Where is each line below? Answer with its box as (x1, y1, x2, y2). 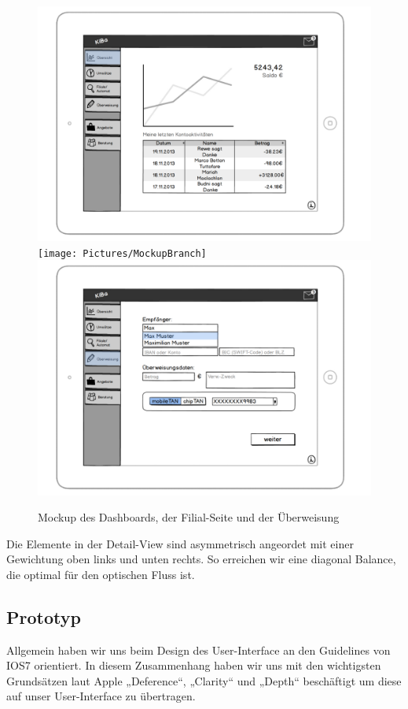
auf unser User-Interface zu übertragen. (6, 688, 196, 704)
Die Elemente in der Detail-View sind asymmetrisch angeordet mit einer (6, 535, 354, 551)
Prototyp (6, 604, 81, 629)
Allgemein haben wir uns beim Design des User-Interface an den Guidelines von (6, 641, 391, 658)
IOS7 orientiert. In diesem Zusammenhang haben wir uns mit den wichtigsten (6, 657, 381, 674)
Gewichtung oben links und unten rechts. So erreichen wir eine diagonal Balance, (6, 551, 396, 567)
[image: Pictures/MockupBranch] (38, 247, 207, 259)
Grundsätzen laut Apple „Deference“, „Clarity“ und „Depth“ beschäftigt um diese (6, 672, 402, 689)
